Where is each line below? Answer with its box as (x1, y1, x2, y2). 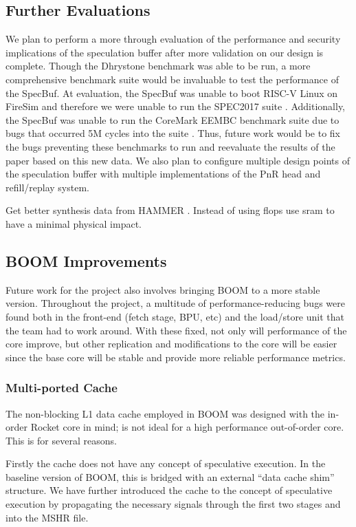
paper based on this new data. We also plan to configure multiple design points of (5, 153, 350, 167)
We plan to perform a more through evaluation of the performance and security (5, 32, 341, 46)
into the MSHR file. (5, 510, 89, 524)
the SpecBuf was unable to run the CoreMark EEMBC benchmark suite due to (5, 112, 340, 127)
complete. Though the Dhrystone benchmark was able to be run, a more (5, 58, 311, 73)
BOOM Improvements (5, 250, 167, 271)
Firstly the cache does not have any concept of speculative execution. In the (5, 456, 326, 471)
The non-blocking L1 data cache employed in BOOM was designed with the (5, 406, 325, 420)
